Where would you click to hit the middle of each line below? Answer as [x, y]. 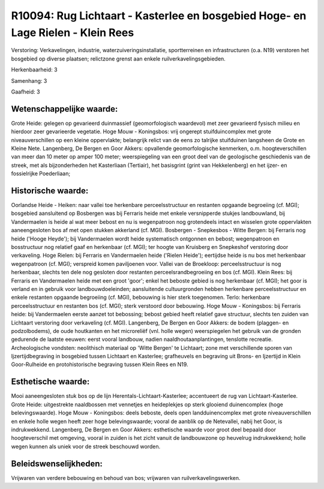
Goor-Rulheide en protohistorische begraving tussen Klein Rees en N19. [100, 364]
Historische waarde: [50, 190]
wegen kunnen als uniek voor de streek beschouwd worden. [86, 446]
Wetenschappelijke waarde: [64, 109]
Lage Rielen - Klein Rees [73, 32]
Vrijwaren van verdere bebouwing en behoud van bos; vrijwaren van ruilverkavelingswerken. [126, 478]
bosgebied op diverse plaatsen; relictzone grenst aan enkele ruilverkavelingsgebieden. [118, 58]
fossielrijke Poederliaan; [41, 173]
